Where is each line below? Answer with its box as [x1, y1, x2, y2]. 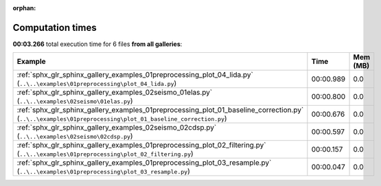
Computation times [12, 21, 97, 34]
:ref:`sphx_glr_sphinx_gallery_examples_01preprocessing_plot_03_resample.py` [16, 158, 272, 167]
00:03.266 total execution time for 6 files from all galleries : [12, 40, 183, 48]
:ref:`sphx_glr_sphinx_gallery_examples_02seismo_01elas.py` [16, 88, 213, 97]
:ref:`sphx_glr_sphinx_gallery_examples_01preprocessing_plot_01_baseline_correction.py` [16, 105, 304, 115]
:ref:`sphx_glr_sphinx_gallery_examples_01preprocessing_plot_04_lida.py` [16, 70, 253, 80]
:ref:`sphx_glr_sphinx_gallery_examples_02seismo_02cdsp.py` [16, 123, 217, 132]
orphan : [12, 4, 36, 12]
